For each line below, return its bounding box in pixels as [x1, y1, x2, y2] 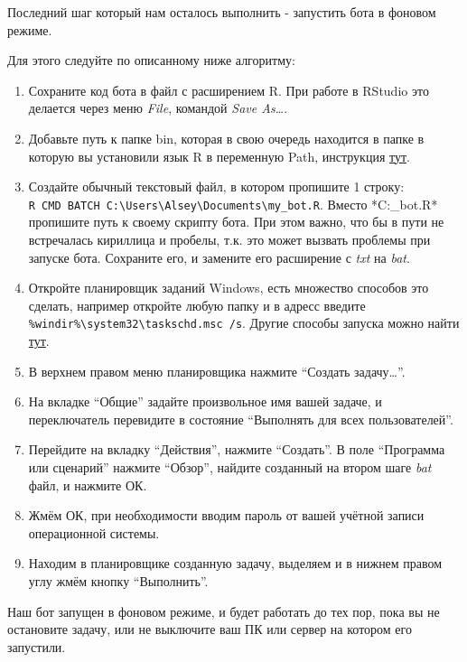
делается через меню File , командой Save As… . [28, 98, 288, 117]
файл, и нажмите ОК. [28, 475, 147, 494]
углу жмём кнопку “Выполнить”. [28, 571, 209, 590]
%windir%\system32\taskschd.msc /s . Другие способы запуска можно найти [28, 313, 460, 332]
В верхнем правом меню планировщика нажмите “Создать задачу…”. [28, 361, 406, 380]
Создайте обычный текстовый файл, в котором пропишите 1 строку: [28, 177, 405, 196]
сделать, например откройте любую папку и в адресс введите [28, 295, 366, 314]
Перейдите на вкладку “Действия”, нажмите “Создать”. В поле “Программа [28, 440, 445, 459]
